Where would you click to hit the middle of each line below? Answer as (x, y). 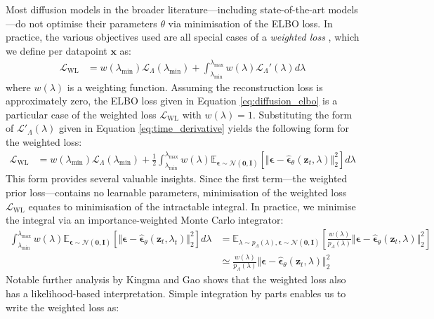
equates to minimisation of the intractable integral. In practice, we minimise (192, 206)
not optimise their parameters (93, 23)
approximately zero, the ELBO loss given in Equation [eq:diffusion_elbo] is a (172, 101)
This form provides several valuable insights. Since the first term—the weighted (177, 178)
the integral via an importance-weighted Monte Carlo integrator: (145, 220)
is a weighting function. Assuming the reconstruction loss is (195, 87)
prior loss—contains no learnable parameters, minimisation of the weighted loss (176, 192)
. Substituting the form (302, 114)
